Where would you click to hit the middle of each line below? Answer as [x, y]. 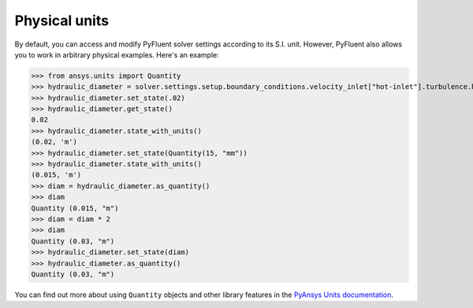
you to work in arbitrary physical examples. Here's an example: [117, 54]
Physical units [62, 20]
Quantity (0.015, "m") [75, 208]
